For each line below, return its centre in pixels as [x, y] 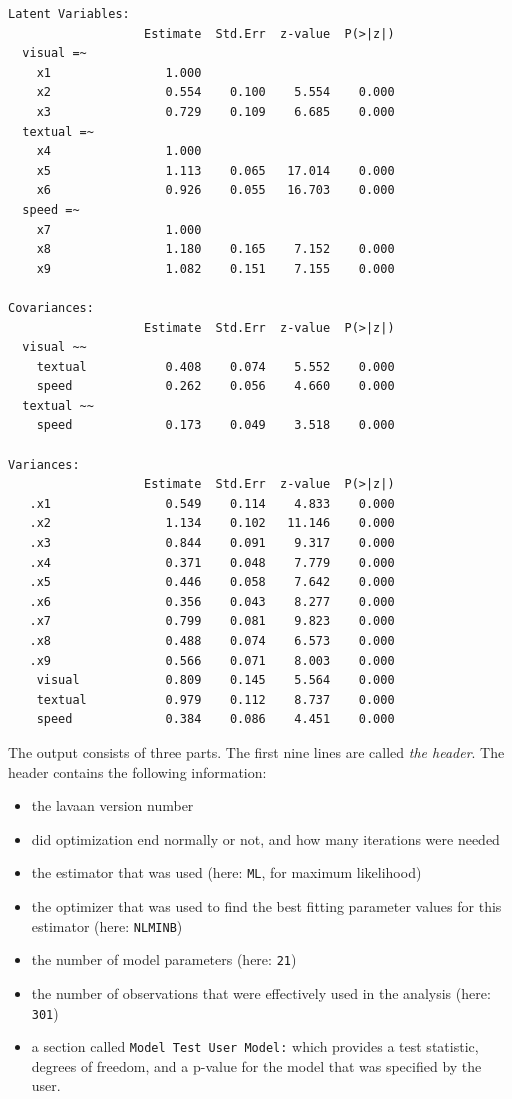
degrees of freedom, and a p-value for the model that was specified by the [256, 1065]
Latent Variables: [69, 14]
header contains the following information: [137, 771]
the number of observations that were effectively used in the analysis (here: [261, 992]
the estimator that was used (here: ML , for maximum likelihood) [226, 872]
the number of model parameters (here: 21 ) [164, 959]
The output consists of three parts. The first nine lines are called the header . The [256, 751]
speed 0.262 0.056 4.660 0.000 [215, 386]
